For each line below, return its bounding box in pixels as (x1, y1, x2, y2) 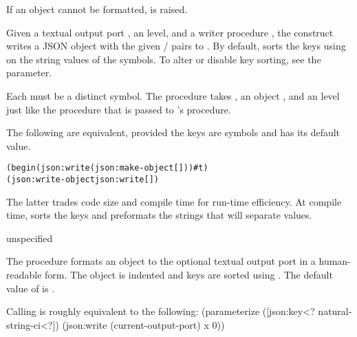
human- (318, 254, 351, 268)
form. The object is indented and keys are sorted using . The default (45, 268, 333, 282)
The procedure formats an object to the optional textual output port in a (6, 254, 316, 268)
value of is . (6, 281, 55, 295)
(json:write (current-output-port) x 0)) (62, 317, 225, 331)
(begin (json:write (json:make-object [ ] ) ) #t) (6, 163, 208, 173)
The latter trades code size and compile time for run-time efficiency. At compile (6, 194, 342, 208)
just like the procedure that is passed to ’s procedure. (6, 102, 231, 116)
